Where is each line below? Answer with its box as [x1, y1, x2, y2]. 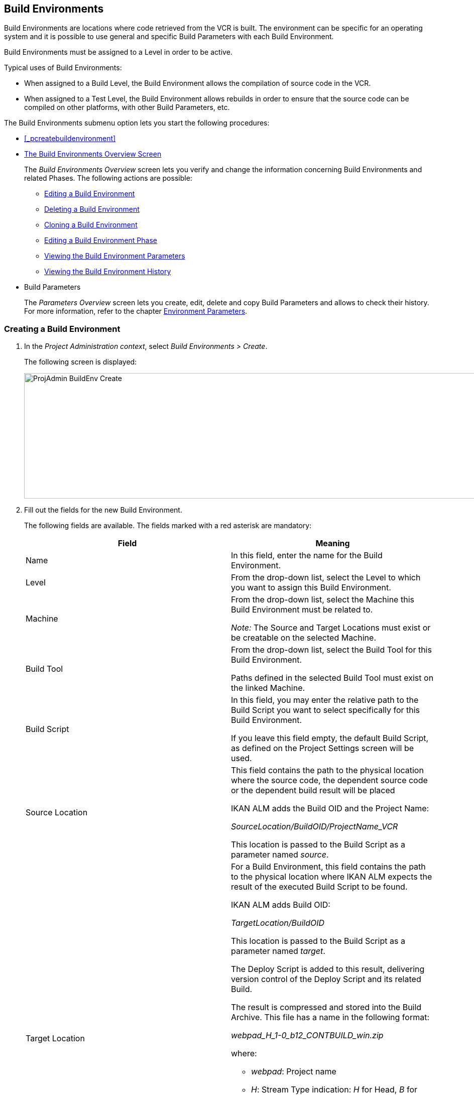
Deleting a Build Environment [44, 205, 140, 214]
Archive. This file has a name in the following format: [231, 1012, 430, 1023]
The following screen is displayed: [24, 357, 137, 367]
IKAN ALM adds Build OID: [231, 900, 330, 910]
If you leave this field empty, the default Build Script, [231, 733, 429, 744]
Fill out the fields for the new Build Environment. [24, 506, 182, 515]
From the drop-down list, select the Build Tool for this [231, 645, 432, 655]
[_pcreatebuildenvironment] [24, 134, 116, 143]
